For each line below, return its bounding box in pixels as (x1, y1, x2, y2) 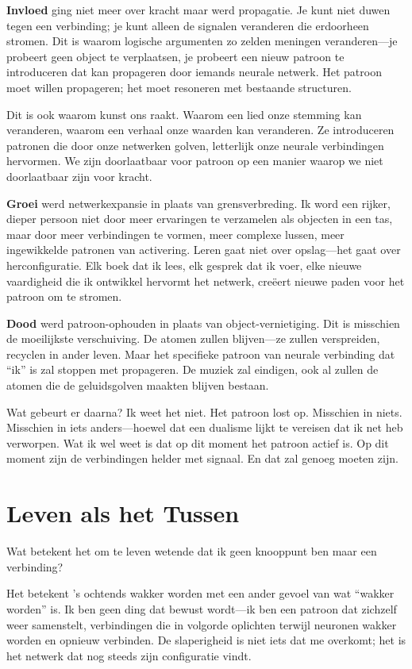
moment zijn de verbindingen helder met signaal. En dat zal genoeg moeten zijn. (6, 450, 399, 467)
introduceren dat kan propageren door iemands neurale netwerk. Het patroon (6, 63, 382, 80)
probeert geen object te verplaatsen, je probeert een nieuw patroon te (6, 48, 345, 64)
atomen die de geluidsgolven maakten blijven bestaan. (6, 377, 269, 394)
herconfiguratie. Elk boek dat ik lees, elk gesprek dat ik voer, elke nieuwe (6, 256, 362, 273)
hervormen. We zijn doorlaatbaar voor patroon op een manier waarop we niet (6, 152, 383, 169)
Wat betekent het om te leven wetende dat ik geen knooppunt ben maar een (6, 543, 377, 559)
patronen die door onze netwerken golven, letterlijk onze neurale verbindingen (6, 136, 384, 153)
